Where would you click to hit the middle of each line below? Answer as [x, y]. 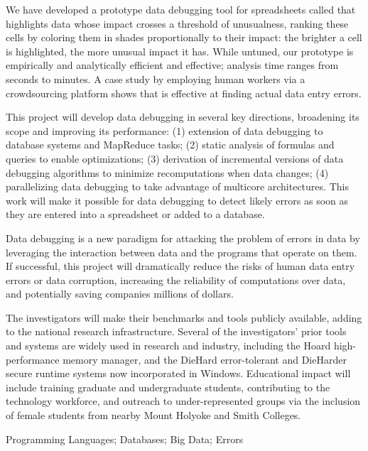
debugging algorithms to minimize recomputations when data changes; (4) [167, 172]
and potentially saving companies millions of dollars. [120, 294]
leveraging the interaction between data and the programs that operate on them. [182, 252]
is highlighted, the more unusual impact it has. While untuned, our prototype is [180, 51]
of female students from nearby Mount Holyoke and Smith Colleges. [153, 415]
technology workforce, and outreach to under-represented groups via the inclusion [183, 401]
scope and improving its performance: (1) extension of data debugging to [164, 130]
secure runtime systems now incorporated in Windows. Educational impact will [178, 373]
